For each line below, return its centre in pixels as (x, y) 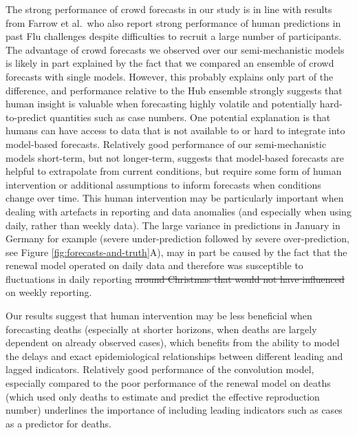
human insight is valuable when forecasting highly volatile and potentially (161, 104)
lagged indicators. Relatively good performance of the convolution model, (160, 369)
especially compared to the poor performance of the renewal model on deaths (168, 383)
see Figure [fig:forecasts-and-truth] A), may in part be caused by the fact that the (176, 252)
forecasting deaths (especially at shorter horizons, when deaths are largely (161, 329)
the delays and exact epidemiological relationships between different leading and (174, 356)
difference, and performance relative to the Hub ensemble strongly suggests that (174, 90)
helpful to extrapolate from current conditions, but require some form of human (174, 171)
